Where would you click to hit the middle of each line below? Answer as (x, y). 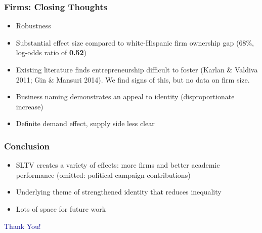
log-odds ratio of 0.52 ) (51, 52)
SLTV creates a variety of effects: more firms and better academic (118, 165)
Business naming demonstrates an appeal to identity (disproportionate (125, 96)
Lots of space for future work (61, 208)
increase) (30, 106)
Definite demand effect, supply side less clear (85, 123)
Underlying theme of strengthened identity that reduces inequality (119, 192)
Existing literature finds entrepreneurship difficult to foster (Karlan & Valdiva (137, 69)
